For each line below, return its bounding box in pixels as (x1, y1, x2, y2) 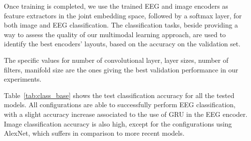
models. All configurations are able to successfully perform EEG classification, (4, 99, 235, 110)
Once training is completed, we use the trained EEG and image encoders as (4, 1, 228, 11)
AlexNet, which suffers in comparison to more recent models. (4, 128, 185, 138)
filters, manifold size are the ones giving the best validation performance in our (4, 64, 238, 74)
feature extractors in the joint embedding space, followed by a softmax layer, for (4, 10, 242, 20)
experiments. (4, 74, 42, 84)
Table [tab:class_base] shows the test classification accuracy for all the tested (4, 90, 235, 100)
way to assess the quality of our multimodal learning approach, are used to (4, 29, 226, 39)
